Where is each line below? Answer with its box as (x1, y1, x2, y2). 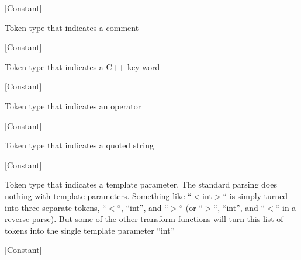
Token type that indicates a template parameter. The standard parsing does (5, 178, 277, 190)
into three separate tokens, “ (5, 201, 106, 213)
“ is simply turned (223, 189, 288, 202)
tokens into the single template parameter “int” (5, 224, 175, 236)
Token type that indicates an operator (5, 99, 141, 112)
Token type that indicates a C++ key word (5, 60, 160, 72)
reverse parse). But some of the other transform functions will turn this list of (5, 213, 283, 225)
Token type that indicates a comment (5, 21, 139, 33)
